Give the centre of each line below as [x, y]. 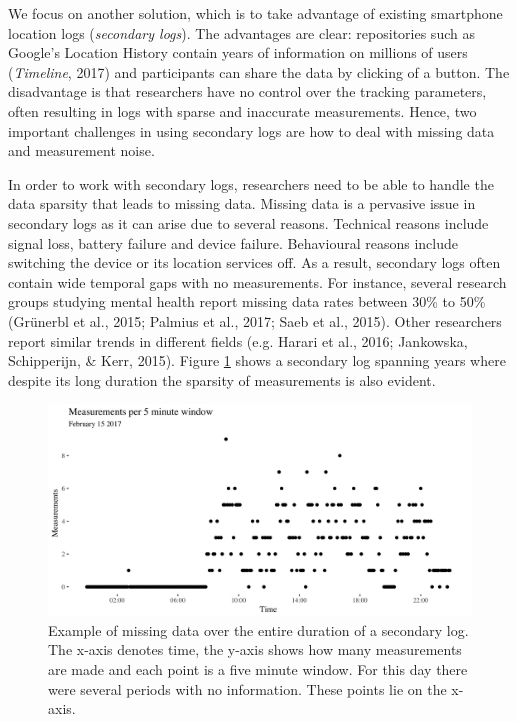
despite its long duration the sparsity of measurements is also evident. [222, 379]
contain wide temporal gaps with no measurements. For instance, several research [257, 281]
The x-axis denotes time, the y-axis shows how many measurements [255, 649]
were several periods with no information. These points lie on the [247, 688]
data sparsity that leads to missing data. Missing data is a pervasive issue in [242, 203]
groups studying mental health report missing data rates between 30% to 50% [247, 301]
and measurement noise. [81, 150]
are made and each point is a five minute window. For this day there [258, 669]
